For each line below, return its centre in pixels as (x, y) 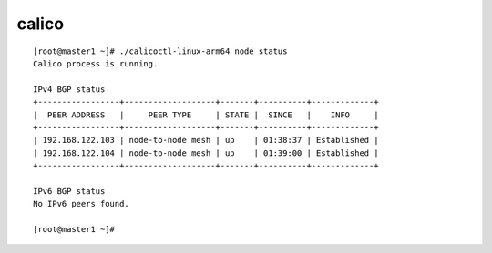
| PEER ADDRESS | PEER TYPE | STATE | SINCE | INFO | (206, 115)
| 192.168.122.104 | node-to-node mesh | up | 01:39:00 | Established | (206, 153)
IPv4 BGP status (69, 89)
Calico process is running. (96, 63)
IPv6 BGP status (69, 191)
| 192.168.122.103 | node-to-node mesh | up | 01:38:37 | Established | (206, 140)
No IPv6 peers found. (81, 204)
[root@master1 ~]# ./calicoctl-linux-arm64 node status (160, 51)
